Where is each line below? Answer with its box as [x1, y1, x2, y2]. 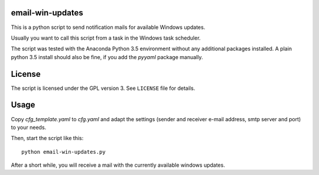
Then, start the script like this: [11, 135, 84, 142]
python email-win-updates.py [21, 148, 106, 155]
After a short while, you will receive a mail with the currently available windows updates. [11, 161, 226, 168]
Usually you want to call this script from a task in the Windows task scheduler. [11, 34, 201, 41]
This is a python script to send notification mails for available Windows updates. [11, 24, 206, 31]
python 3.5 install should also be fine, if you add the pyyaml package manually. [11, 53, 203, 60]
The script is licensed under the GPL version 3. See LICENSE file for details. [11, 85, 196, 92]
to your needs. [11, 124, 47, 131]
